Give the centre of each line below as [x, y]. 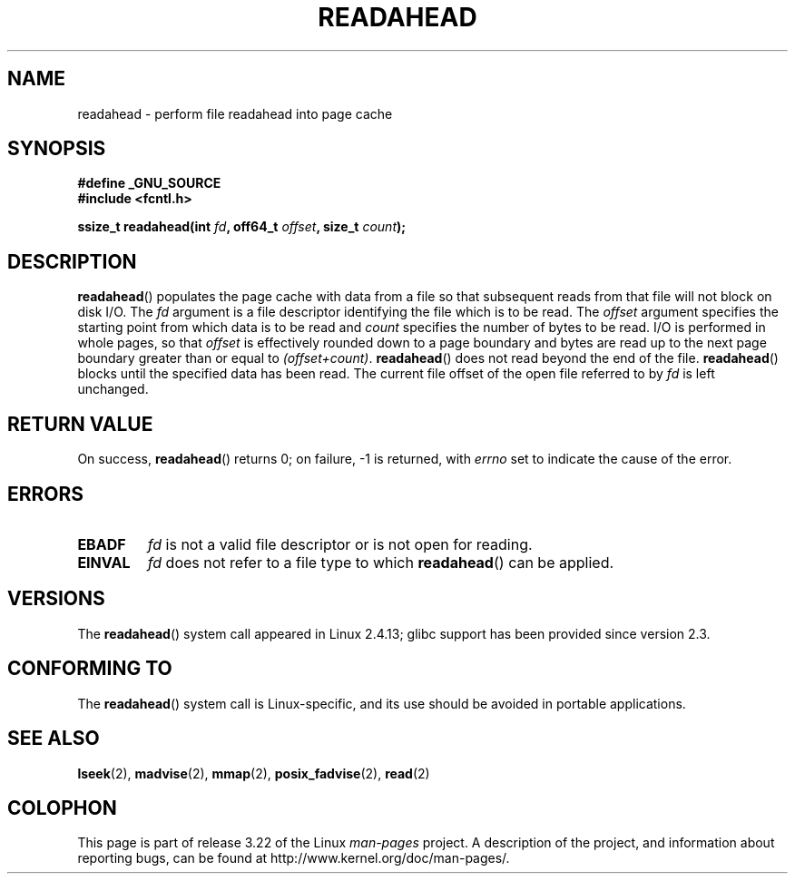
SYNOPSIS [57, 149]
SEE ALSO [54, 739]
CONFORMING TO [90, 669]
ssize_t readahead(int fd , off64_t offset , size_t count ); [242, 227]
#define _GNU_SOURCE [149, 183]
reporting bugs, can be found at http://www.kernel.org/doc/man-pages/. [294, 858]
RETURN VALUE [80, 424]
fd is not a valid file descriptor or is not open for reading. [340, 544]
